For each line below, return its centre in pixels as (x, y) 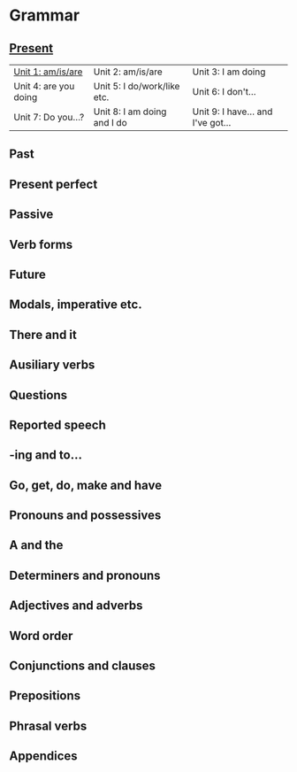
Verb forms (41, 244)
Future (28, 274)
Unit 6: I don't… (224, 92)
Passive (31, 215)
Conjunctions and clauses (83, 666)
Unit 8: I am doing (130, 112)
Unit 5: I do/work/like (137, 86)
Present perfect (53, 184)
